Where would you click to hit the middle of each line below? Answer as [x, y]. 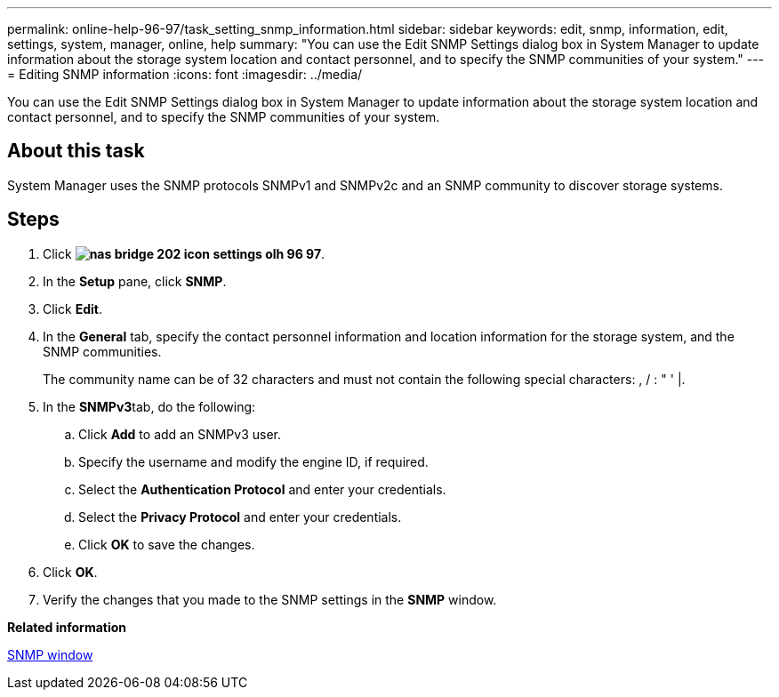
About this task [76, 151]
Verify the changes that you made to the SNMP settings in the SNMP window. [270, 599]
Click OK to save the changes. [167, 544]
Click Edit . [72, 308]
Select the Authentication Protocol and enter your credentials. [262, 489]
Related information [67, 627]
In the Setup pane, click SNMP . [135, 281]
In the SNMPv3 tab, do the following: [149, 406]
